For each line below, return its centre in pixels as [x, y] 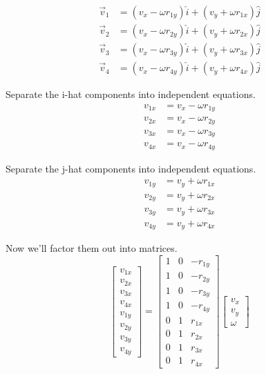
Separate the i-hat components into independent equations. [131, 94]
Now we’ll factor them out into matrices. [92, 248]
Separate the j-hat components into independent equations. [131, 168]
